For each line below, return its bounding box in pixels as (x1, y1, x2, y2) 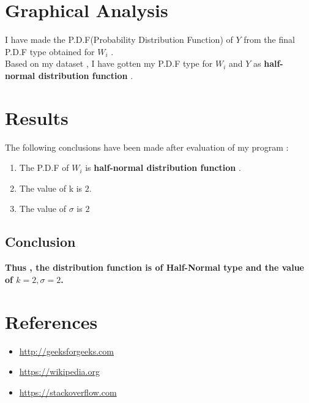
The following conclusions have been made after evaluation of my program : (5, 140, 289, 153)
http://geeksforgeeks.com (19, 344, 114, 357)
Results (5, 105, 69, 130)
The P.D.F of (19, 161, 69, 174)
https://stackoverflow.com (19, 385, 117, 398)
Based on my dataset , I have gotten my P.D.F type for (5, 57, 213, 70)
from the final (244, 33, 295, 46)
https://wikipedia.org (19, 365, 100, 378)
